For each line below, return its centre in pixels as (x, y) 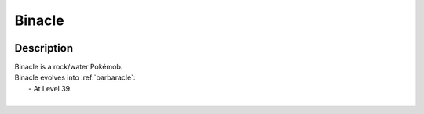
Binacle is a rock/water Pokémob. (69, 67)
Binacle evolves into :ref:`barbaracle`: (75, 77)
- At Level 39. (50, 88)
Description (44, 48)
